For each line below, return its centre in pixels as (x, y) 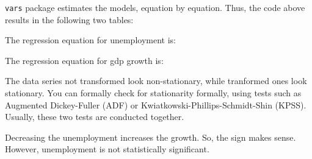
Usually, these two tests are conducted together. (95, 117)
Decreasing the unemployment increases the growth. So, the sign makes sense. (151, 137)
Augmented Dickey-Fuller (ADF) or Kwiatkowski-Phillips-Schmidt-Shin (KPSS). (156, 104)
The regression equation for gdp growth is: (84, 60)
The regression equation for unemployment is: (90, 40)
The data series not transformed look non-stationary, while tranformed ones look (156, 81)
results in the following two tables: (69, 19)
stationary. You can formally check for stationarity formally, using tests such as (153, 93)
